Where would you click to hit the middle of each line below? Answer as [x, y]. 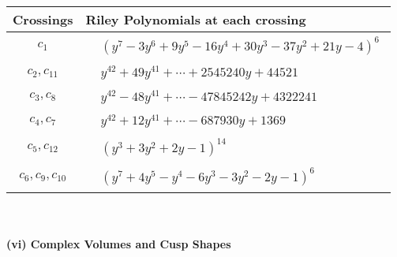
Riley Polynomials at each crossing [196, 19]
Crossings [43, 19]
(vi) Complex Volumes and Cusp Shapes [119, 243]
